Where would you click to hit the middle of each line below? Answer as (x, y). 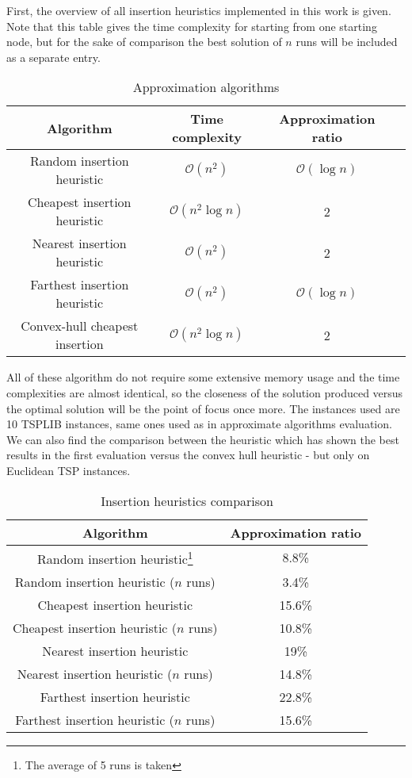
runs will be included (347, 42)
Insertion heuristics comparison (187, 500)
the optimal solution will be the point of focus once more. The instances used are (203, 408)
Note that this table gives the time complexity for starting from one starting (192, 26)
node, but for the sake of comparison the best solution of (144, 42)
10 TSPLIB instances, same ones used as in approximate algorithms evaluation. (199, 424)
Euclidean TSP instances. (69, 470)
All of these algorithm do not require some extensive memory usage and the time (203, 377)
